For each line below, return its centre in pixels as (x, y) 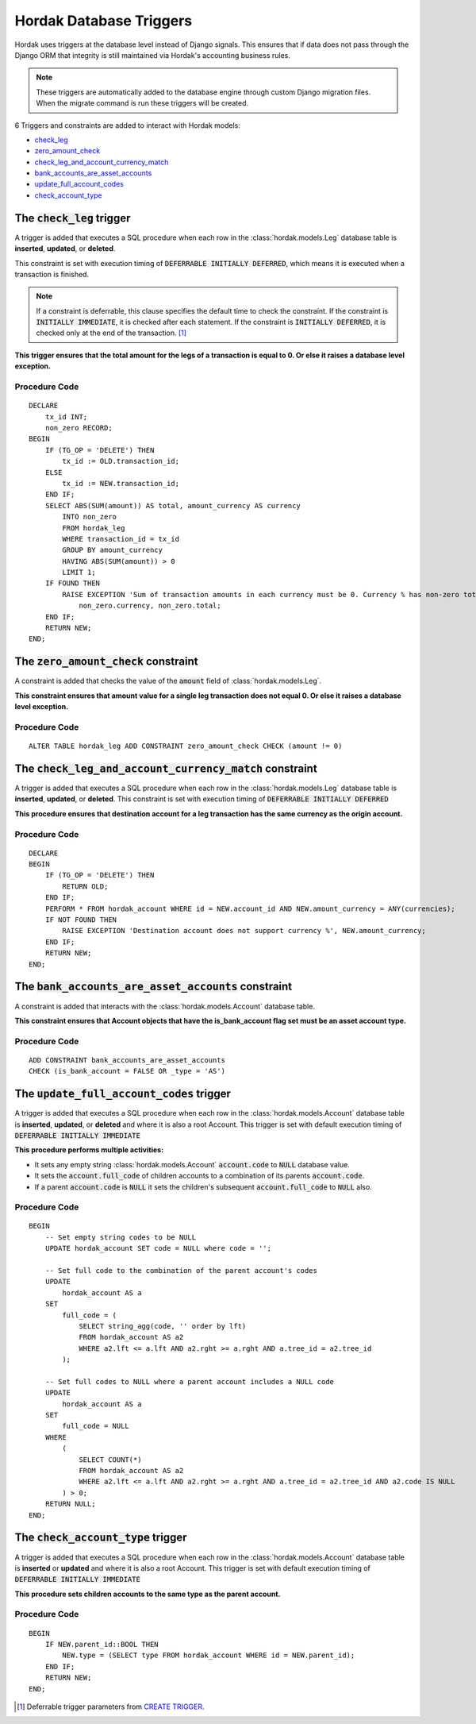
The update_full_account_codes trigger (123, 1094)
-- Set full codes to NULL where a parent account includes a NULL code (190, 1381)
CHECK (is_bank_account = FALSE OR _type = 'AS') (127, 1071)
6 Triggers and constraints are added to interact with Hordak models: (128, 125)
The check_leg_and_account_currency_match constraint (166, 768)
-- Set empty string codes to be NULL (121, 1237)
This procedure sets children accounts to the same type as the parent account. (148, 1594)
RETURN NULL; (70, 1504)
